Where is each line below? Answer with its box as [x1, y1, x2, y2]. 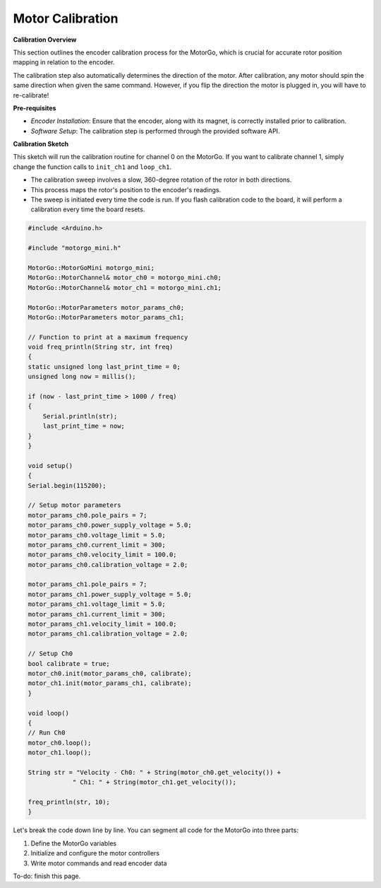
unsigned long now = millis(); [28, 373, 137, 381]
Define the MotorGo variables [30, 839, 116, 848]
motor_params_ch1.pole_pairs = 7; [28, 580, 147, 588]
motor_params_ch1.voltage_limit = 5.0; [28, 600, 166, 608]
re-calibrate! [13, 90, 49, 99]
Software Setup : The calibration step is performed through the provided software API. [30, 127, 280, 135]
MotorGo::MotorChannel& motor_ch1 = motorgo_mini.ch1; [28, 284, 222, 291]
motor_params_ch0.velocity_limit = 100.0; [28, 551, 177, 559]
